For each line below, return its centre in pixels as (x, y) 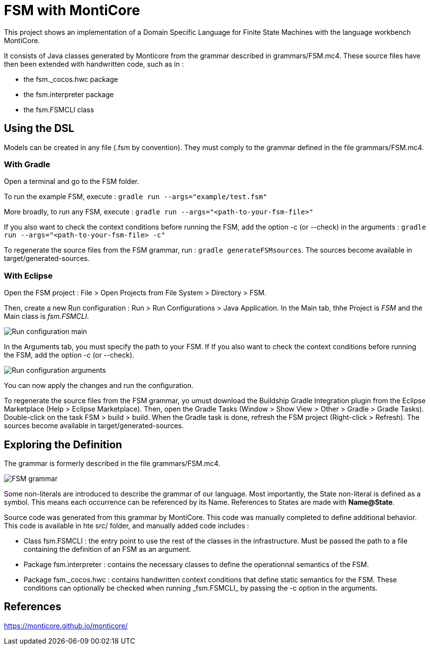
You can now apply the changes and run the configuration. (99, 386)
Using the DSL (39, 129)
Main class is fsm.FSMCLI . (47, 316)
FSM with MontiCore (72, 10)
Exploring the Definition (63, 444)
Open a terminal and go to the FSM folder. (72, 182)
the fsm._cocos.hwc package (71, 79)
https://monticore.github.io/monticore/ (66, 625)
